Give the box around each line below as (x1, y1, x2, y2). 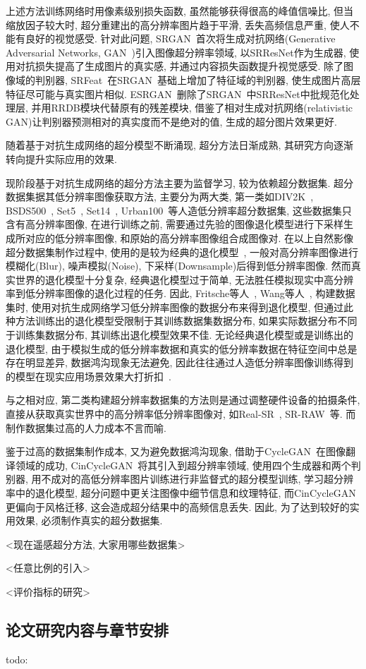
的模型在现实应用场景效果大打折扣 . (6, 368, 171, 383)
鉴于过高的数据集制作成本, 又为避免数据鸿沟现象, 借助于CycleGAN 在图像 (6, 444, 346, 459)
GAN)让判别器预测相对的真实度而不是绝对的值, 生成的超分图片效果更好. (6, 114, 337, 128)
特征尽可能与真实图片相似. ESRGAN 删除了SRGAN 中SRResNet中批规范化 (6, 86, 350, 101)
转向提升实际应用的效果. (6, 151, 117, 166)
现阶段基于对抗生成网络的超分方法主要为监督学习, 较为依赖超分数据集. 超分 (6, 175, 354, 190)
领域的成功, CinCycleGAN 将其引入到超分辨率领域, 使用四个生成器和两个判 (15, 457, 361, 472)
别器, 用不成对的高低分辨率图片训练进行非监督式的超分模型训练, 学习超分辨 (6, 471, 354, 486)
